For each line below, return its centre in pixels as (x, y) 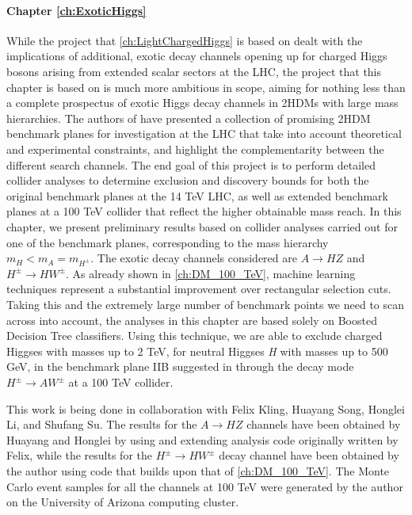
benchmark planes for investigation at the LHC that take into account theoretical (204, 134)
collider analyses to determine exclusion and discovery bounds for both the (188, 180)
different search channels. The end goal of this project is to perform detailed (191, 164)
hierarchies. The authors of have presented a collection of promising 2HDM (189, 118)
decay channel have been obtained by (309, 455)
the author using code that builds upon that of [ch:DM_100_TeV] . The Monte (198, 470)
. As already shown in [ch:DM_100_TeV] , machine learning (211, 273)
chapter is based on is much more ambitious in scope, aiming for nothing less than (206, 87)
